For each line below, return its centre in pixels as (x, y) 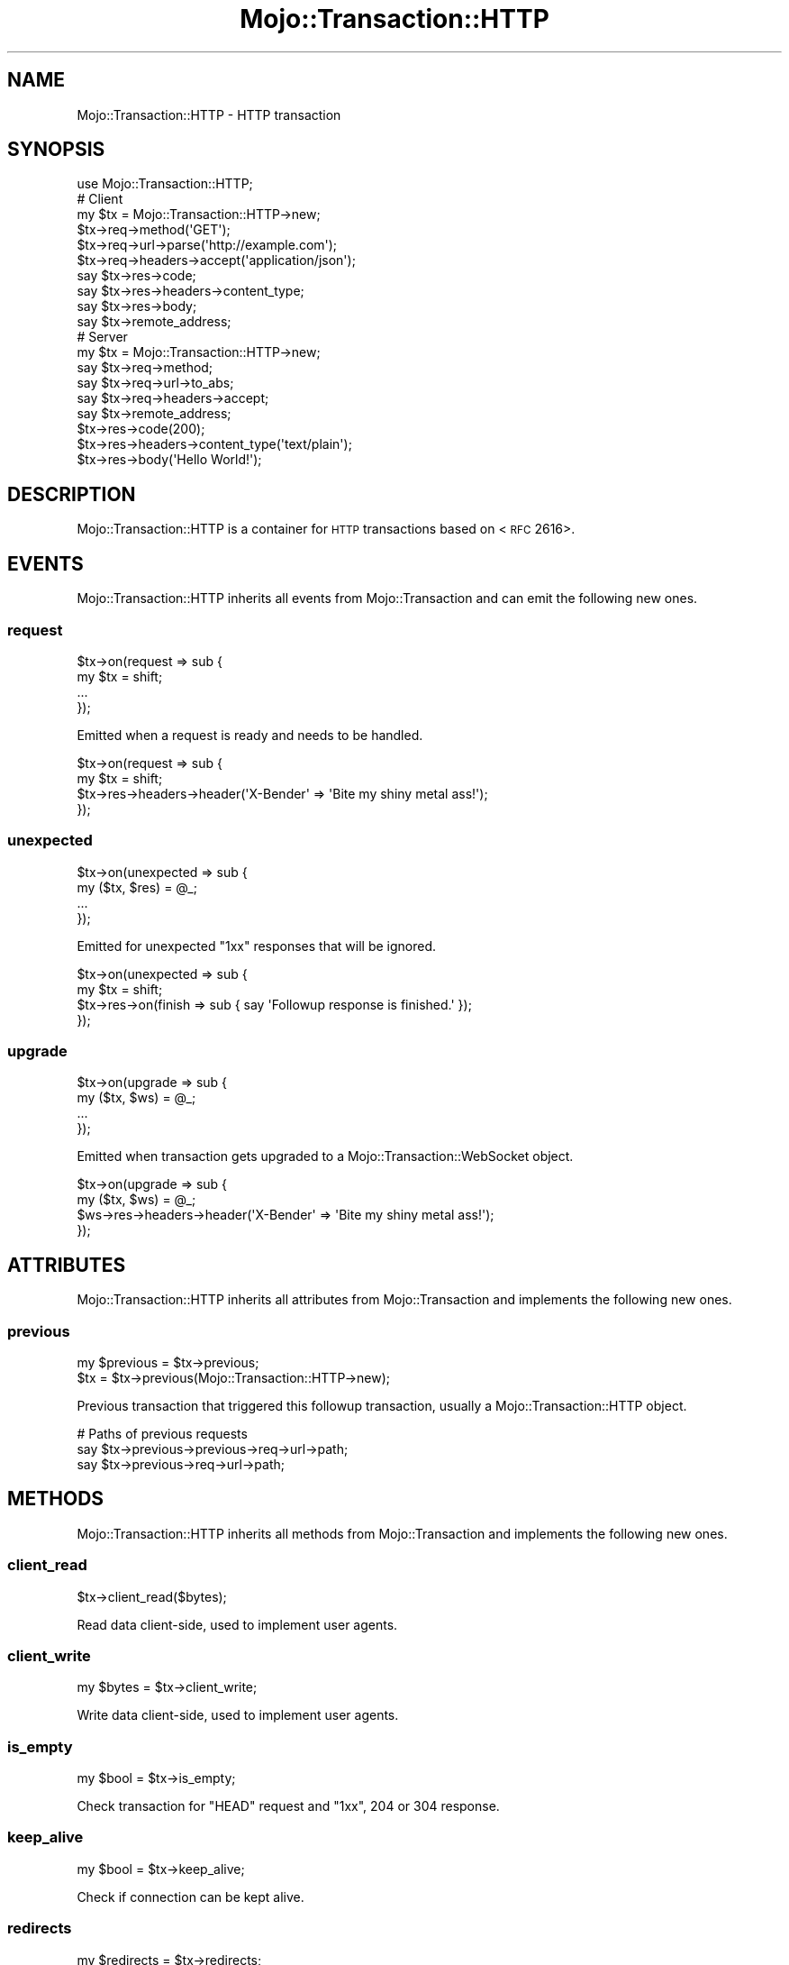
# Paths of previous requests (162, 1433)
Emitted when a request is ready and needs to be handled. (250, 735)
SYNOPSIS (56, 150)
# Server (102, 337)
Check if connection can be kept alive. (190, 1896)
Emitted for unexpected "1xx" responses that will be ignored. (257, 946)
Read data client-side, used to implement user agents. (237, 1624)
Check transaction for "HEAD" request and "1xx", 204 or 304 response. (288, 1806)
